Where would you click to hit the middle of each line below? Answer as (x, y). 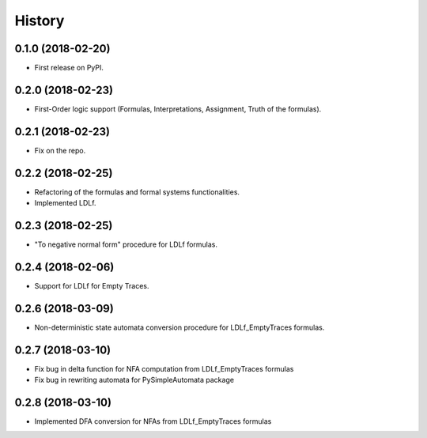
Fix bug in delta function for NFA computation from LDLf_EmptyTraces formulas (164, 368)
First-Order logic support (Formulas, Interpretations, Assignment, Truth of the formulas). (178, 109)
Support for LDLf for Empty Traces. (92, 285)
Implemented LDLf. (65, 203)
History (40, 21)
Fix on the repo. (60, 150)
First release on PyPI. (69, 68)
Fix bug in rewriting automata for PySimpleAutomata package (134, 380)
